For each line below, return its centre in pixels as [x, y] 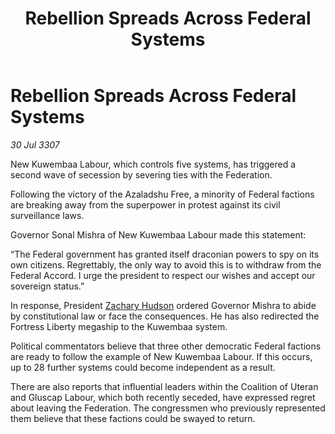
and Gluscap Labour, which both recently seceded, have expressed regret [163, 397]
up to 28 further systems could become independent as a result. [143, 367]
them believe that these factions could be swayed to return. [133, 418]
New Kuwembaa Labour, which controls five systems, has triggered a [153, 164]
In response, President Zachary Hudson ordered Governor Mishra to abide [163, 305]
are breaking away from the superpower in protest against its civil [145, 204]
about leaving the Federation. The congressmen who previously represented [168, 408]
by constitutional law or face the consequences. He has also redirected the [165, 316]
